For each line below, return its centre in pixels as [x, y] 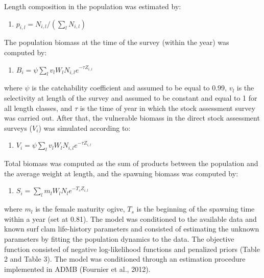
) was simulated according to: [85, 128]
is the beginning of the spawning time [196, 209]
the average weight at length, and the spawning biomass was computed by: [121, 173]
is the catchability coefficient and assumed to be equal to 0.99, [129, 88]
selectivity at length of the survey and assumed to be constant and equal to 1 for [131, 97]
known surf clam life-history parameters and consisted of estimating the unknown [132, 229]
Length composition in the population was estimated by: [93, 6]
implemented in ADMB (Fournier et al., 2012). [77, 269]
